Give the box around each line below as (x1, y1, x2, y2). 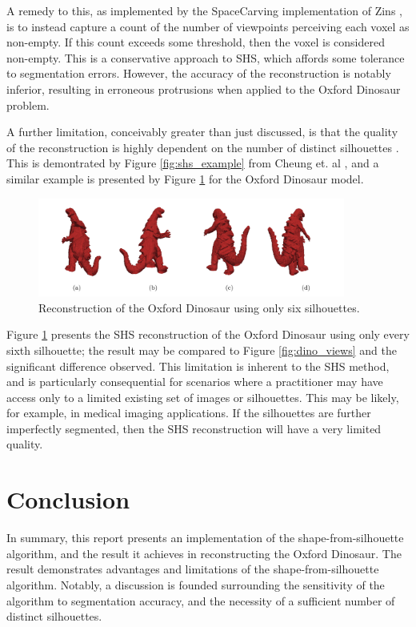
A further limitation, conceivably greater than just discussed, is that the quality (6, 123, 398, 140)
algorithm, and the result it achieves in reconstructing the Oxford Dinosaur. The (6, 545, 402, 561)
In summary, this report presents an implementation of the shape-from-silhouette (6, 529, 404, 546)
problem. (6, 96, 50, 113)
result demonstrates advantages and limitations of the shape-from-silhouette (6, 561, 379, 577)
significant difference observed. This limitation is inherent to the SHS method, (6, 357, 390, 374)
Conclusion (6, 483, 130, 516)
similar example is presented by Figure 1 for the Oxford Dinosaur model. (6, 170, 364, 187)
